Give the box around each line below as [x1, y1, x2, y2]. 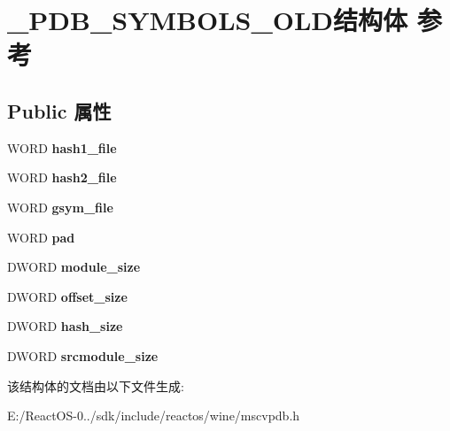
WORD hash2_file [7, 168, 117, 187]
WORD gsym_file [7, 197, 113, 216]
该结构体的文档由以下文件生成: [7, 376, 184, 395]
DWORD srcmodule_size [7, 346, 159, 365]
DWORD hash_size [7, 317, 123, 335]
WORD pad [7, 227, 75, 246]
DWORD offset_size [7, 287, 128, 305]
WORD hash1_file [7, 138, 117, 157]
